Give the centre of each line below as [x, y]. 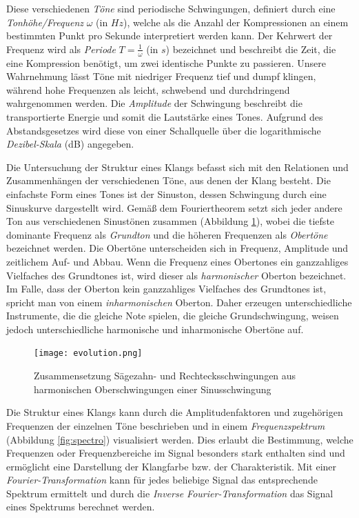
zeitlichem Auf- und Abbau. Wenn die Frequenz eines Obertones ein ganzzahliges [177, 261]
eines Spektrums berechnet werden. [81, 507]
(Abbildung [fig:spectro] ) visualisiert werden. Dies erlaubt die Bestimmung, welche [180, 439]
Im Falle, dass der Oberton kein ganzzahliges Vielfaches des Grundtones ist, [166, 289]
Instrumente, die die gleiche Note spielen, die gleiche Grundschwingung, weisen [173, 316]
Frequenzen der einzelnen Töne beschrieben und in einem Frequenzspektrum [166, 425]
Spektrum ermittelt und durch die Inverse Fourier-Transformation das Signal [170, 493]
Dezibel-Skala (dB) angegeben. [70, 144]
